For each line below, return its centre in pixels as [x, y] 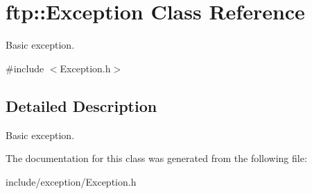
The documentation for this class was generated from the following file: [156, 158]
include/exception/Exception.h [71, 181]
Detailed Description [81, 105]
